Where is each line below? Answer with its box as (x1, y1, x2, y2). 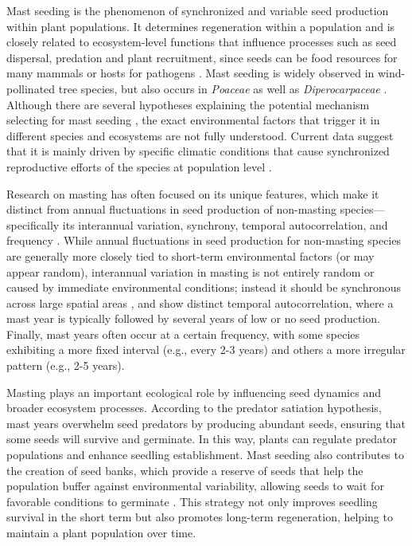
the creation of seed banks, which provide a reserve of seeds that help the (6, 462, 363, 478)
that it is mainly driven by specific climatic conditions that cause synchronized (6, 143, 390, 159)
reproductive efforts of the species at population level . (6, 158, 272, 175)
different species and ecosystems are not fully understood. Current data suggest (6, 127, 394, 143)
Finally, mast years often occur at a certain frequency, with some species (6, 325, 360, 342)
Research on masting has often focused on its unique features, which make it (6, 185, 379, 202)
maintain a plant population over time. (6, 524, 196, 540)
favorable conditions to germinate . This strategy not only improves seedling (6, 493, 378, 509)
